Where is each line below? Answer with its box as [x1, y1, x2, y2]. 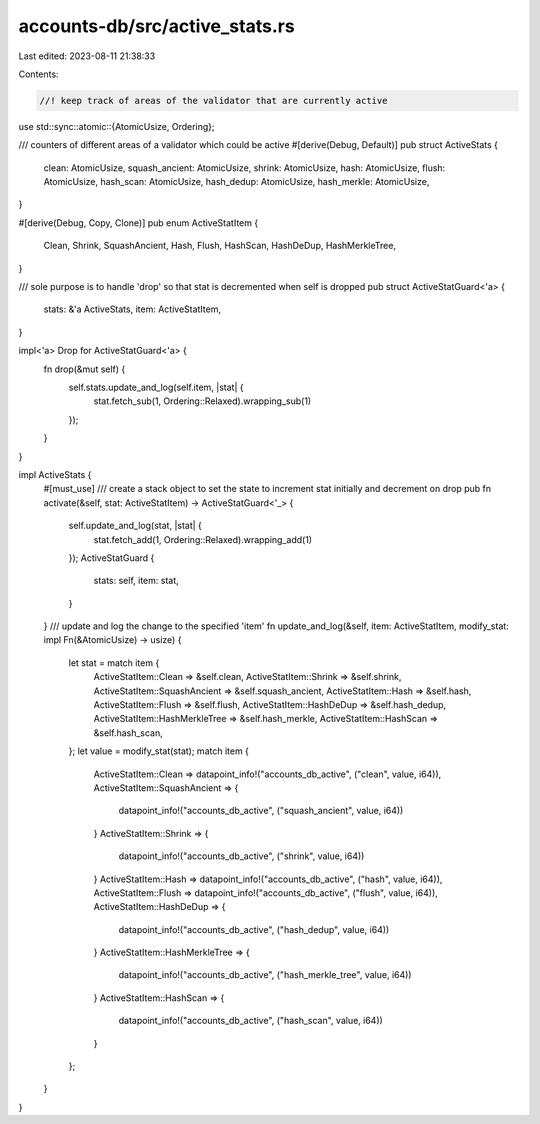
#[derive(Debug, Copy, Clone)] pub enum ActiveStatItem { [18, 216, 259, 229]
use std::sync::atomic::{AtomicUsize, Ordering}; [18, 120, 215, 132]
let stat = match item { [68, 656, 160, 669]
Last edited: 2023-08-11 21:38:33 [18, 50, 156, 62]
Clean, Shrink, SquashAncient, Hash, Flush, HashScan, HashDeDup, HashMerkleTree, [43, 240, 397, 252]
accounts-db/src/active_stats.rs [18, 15, 295, 37]
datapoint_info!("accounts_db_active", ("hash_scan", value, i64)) [118, 1015, 384, 1027]
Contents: [18, 68, 59, 80]
